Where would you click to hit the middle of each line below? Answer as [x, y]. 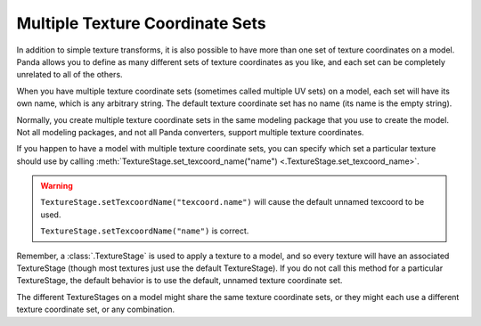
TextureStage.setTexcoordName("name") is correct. [145, 231]
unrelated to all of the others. [70, 75]
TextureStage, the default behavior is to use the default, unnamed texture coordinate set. [179, 281]
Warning [57, 186]
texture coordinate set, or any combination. [96, 310]
